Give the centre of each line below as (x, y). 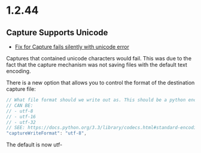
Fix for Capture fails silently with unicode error (72, 47)
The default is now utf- (34, 145)
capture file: (21, 89)
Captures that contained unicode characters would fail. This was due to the (99, 58)
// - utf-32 (21, 122)
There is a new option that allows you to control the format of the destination (100, 82)
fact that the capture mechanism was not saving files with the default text (97, 65)
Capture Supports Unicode (57, 33)
